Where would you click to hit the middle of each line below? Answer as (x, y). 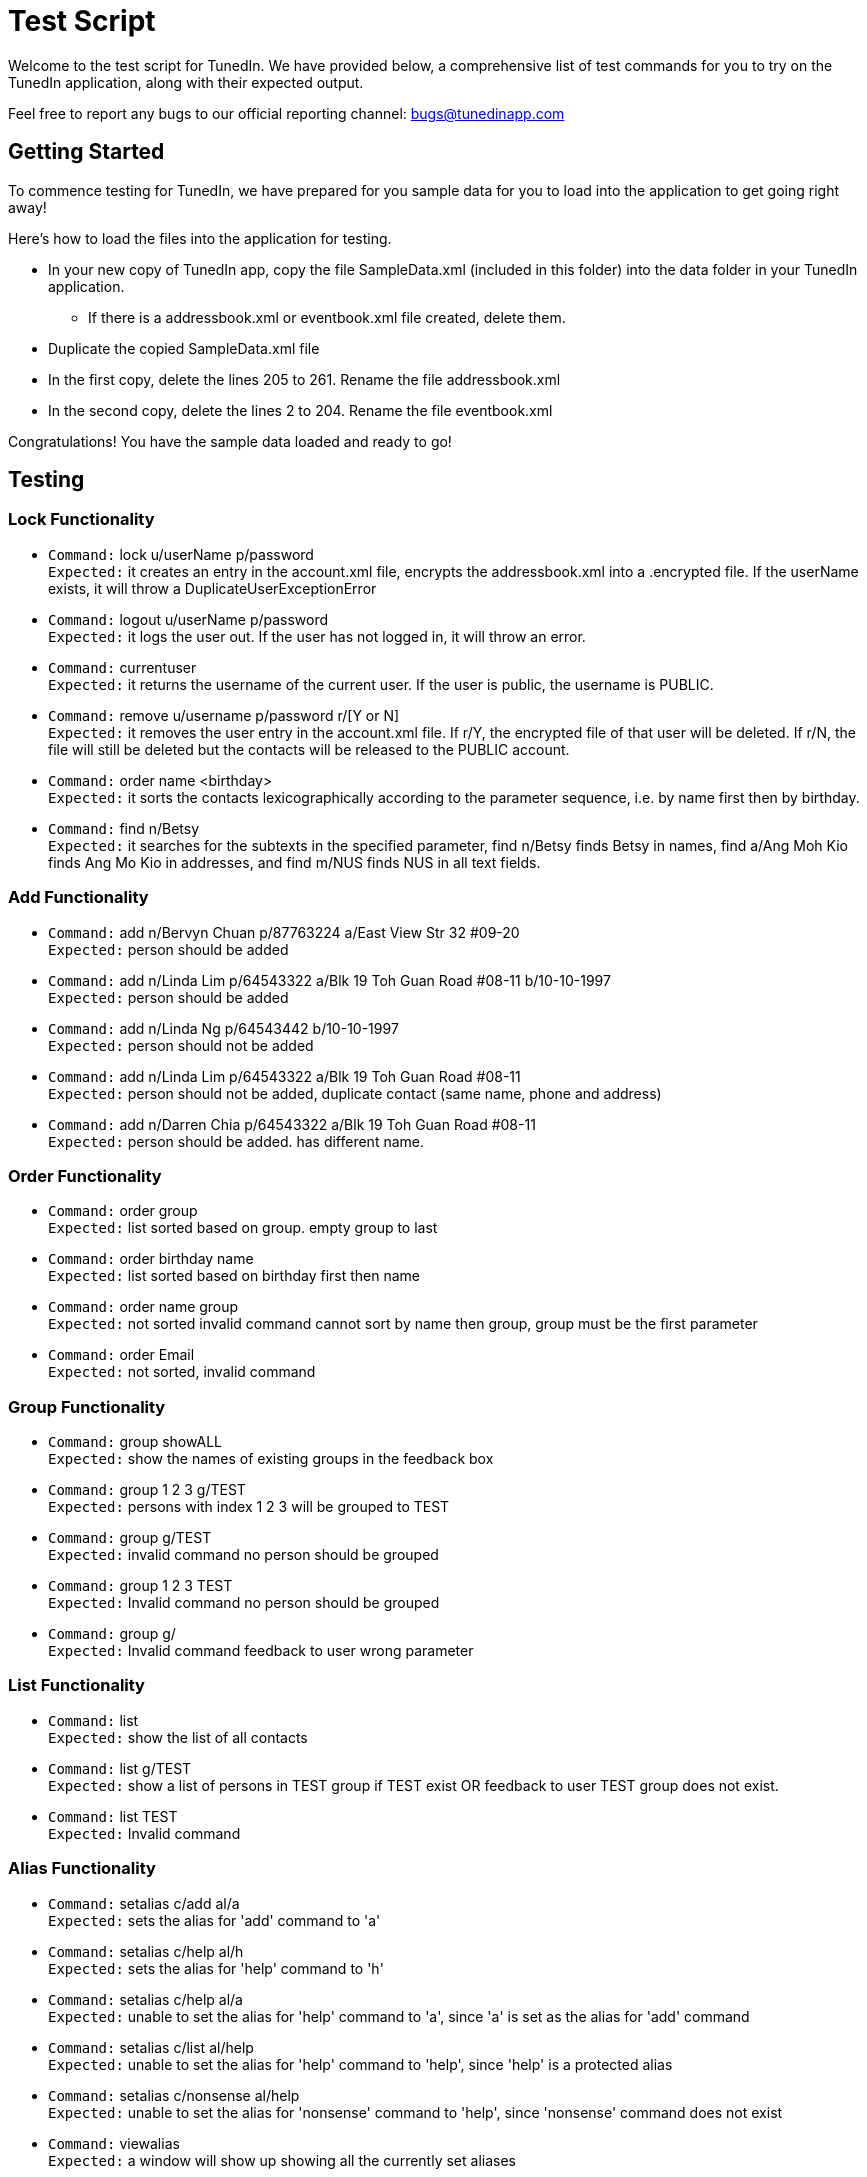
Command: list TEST (113, 1816)
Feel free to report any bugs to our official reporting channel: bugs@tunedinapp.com (286, 113)
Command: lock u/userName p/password (181, 554)
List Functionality (76, 1685)
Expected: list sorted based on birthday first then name (234, 1276)
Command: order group (123, 1211)
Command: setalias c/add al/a (144, 1903)
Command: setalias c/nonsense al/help (174, 2095)
